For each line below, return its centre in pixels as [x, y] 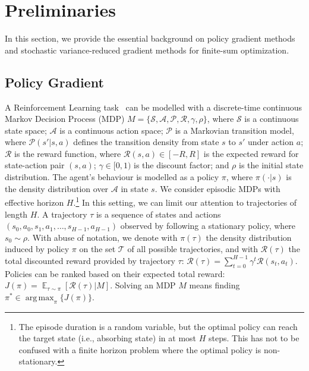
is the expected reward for [251, 153]
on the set [97, 249]
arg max [40, 298]
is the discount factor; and [181, 165]
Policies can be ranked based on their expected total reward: [115, 273]
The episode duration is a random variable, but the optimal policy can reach [158, 326]
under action [271, 142]
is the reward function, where [68, 153]
